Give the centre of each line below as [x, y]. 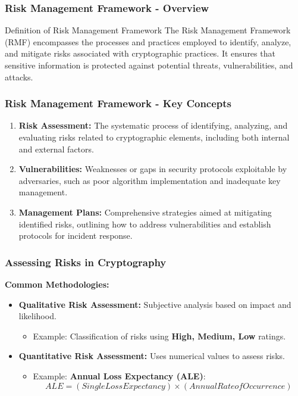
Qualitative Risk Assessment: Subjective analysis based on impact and [155, 304]
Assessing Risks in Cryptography [86, 262]
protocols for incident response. [76, 236]
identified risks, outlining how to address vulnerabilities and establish [145, 224]
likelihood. [37, 316]
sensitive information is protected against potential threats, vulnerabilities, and [149, 65]
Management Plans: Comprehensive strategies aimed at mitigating [145, 212]
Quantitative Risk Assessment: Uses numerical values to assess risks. [152, 356]
